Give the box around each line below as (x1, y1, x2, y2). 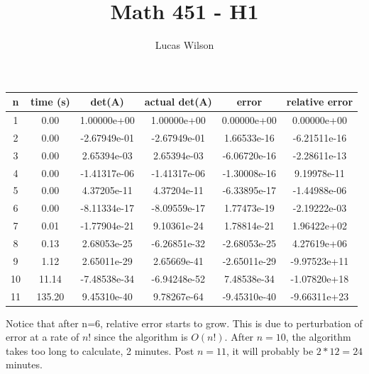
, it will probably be (226, 343, 314, 358)
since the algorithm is (94, 329, 188, 344)
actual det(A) (144, 94, 212, 109)
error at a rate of (6, 329, 79, 344)
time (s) (31, 94, 70, 109)
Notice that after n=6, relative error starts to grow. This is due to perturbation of (6, 315, 363, 330)
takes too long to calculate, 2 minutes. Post (6, 343, 194, 358)
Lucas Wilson (155, 38, 214, 52)
